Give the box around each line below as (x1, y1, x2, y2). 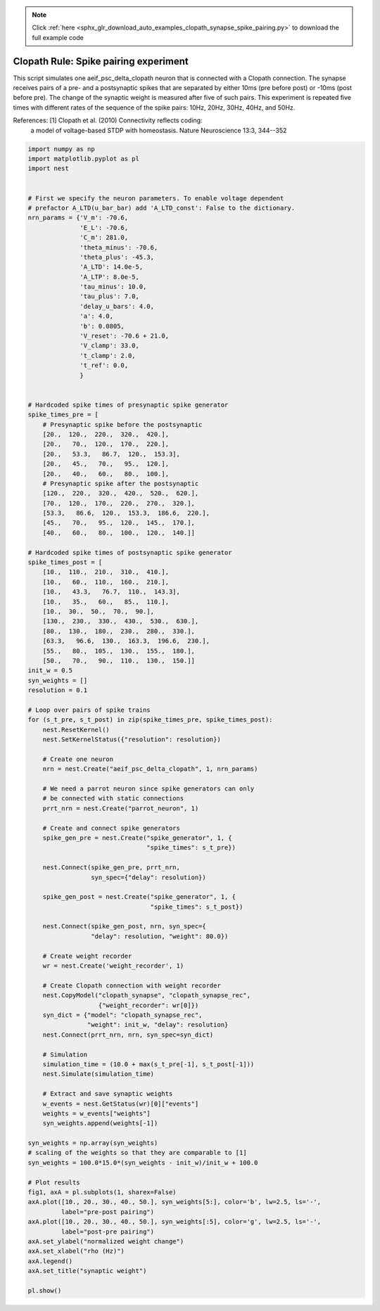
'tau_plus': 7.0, (80, 293, 140, 300)
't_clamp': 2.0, (80, 352, 137, 359)
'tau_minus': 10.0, (80, 283, 147, 291)
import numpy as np (27, 145, 95, 153)
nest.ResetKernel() (42, 725, 110, 734)
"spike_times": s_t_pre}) (146, 844, 236, 852)
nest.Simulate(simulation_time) (42, 1070, 155, 1078)
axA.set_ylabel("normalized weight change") (27, 1237, 184, 1245)
